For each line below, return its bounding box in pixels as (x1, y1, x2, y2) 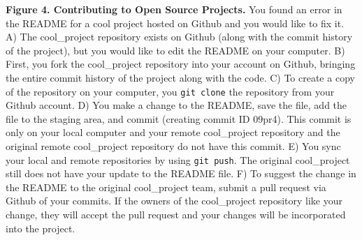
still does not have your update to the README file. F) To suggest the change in (6, 166, 356, 181)
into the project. (6, 220, 75, 235)
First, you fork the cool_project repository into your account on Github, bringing (6, 57, 356, 71)
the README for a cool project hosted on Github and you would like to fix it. (6, 15, 345, 30)
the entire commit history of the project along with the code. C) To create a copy (6, 70, 355, 84)
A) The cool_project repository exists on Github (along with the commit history (6, 29, 353, 44)
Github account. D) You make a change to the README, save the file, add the (6, 98, 347, 112)
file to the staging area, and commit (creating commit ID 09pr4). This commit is (6, 111, 352, 126)
